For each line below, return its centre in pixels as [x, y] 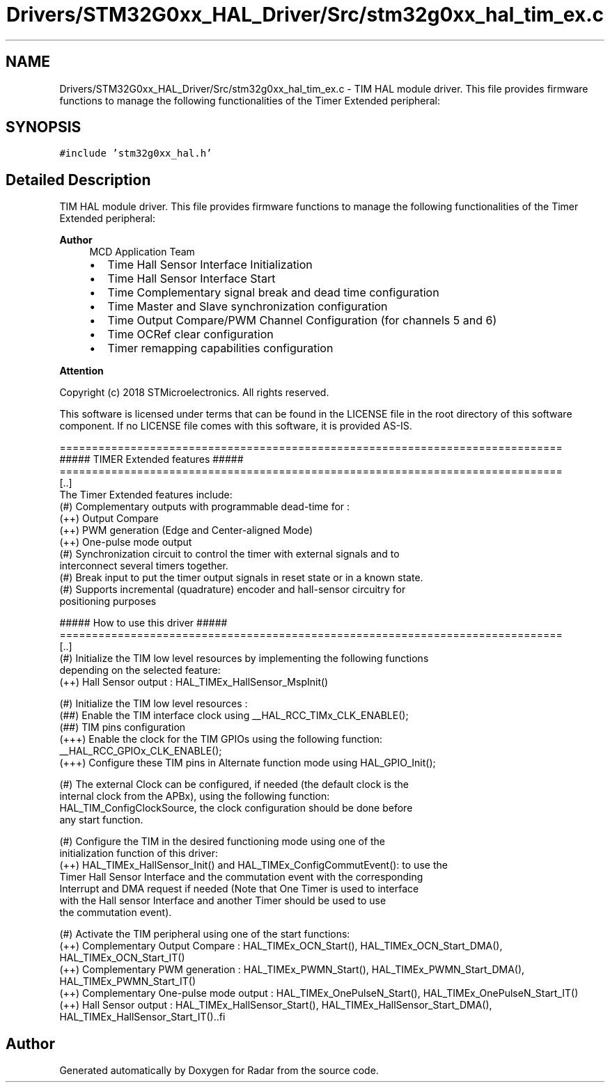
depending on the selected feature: [140, 670]
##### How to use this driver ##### [143, 623]
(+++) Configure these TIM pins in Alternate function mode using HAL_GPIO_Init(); [248, 763]
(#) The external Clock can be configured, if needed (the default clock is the [234, 785]
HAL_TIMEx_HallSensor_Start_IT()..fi [142, 1017]
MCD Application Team [142, 252]
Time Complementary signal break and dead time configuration [273, 293]
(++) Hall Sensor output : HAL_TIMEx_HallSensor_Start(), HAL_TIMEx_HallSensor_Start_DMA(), [276, 1005]
